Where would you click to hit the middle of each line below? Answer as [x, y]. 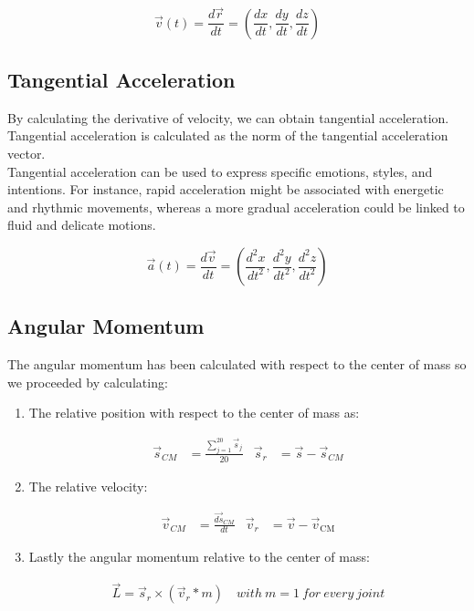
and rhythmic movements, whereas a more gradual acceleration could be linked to [236, 207]
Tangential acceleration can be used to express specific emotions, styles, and [220, 171]
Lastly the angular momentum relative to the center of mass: [199, 557]
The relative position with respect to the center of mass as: [194, 413]
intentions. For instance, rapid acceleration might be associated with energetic [226, 189]
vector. [26, 154]
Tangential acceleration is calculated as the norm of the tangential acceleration [228, 135]
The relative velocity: [88, 486]
